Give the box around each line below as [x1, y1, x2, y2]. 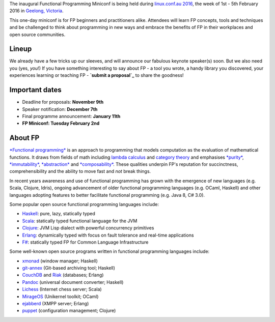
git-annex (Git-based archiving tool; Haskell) [22, 265, 116, 271]
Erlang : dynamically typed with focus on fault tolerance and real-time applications [22, 232, 194, 238]
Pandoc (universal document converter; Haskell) [22, 279, 124, 285]
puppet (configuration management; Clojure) [22, 308, 116, 314]
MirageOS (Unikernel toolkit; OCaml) [22, 293, 99, 300]
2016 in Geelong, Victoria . [9, 8, 64, 14]
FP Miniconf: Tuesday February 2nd [22, 120, 100, 127]
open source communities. [9, 31, 66, 38]
